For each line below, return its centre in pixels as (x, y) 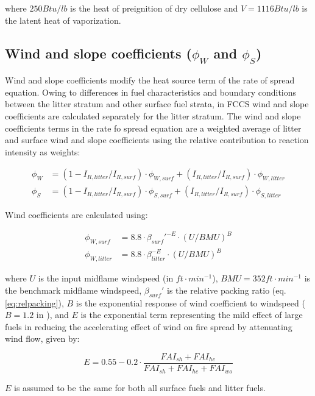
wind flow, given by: (42, 338)
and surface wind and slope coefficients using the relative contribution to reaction (157, 140)
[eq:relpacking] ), (34, 302)
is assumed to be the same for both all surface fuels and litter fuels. (140, 387)
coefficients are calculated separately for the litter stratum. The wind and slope (153, 115)
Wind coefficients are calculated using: (76, 214)
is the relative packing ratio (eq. (226, 290)
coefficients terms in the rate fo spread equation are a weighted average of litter (153, 128)
